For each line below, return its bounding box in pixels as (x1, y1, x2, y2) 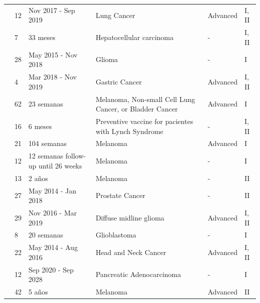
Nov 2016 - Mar (28, 207, 77, 217)
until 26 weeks (38, 160, 82, 170)
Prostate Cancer (95, 190, 145, 200)
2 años (28, 172, 48, 183)
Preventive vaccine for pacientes (95, 115, 193, 126)
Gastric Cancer (95, 76, 142, 86)
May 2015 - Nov (28, 49, 77, 59)
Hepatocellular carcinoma (95, 31, 174, 42)
